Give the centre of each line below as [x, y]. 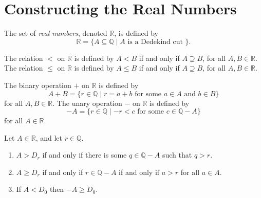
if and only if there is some [85, 155]
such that [177, 155]
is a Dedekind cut [155, 42]
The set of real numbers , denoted [56, 33]
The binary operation [38, 85]
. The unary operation [87, 103]
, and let [49, 137]
